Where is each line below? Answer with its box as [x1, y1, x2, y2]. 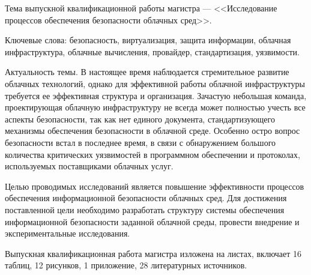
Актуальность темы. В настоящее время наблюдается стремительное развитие [5, 65, 289, 78]
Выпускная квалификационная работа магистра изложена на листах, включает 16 [5, 247, 302, 259]
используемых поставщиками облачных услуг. [5, 160, 174, 172]
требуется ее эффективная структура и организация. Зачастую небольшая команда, [5, 89, 307, 101]
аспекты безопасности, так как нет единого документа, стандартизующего [5, 112, 275, 125]
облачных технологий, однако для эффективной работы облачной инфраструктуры [5, 77, 305, 89]
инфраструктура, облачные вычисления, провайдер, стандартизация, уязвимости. [5, 45, 300, 58]
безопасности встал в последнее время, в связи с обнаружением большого [5, 136, 276, 148]
